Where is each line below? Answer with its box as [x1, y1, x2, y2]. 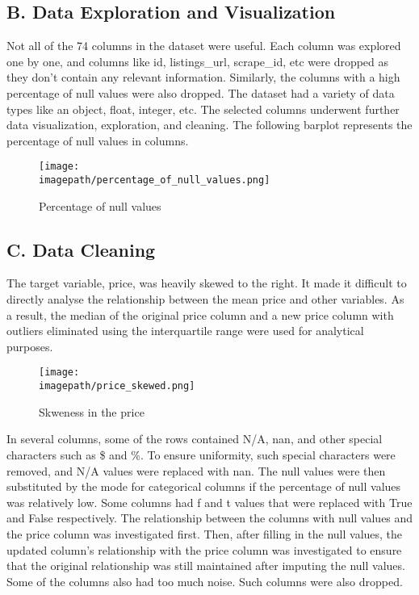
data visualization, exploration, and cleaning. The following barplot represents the [6, 116, 413, 133]
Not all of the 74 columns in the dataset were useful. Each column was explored [6, 37, 401, 54]
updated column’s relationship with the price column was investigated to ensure [6, 541, 402, 558]
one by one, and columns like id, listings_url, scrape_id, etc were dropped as [6, 52, 389, 69]
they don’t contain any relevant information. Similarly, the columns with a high [6, 69, 400, 86]
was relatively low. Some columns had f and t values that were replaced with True [6, 493, 413, 510]
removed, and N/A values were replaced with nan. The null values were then [6, 462, 386, 479]
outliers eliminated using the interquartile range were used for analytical [6, 322, 364, 339]
